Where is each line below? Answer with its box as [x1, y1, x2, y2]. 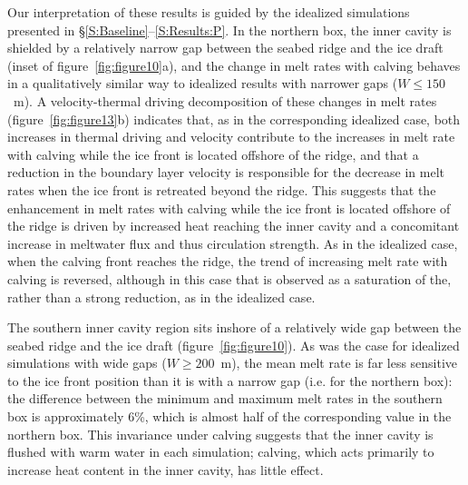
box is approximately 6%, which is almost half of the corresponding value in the [7, 407, 452, 426]
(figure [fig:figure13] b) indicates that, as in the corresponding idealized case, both [7, 109, 461, 128]
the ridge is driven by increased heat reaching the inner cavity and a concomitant [7, 216, 460, 235]
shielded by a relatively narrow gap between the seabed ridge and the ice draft [7, 38, 444, 57]
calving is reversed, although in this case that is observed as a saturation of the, [7, 269, 452, 288]
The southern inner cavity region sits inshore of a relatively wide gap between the [7, 318, 462, 337]
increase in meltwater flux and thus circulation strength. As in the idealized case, [7, 233, 458, 252]
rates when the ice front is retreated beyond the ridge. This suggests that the [7, 180, 436, 199]
